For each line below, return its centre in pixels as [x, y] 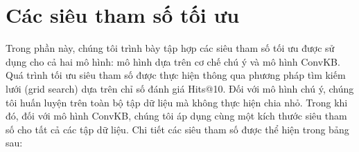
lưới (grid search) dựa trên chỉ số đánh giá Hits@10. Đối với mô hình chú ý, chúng [180, 88]
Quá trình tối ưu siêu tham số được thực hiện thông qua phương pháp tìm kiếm [176, 75]
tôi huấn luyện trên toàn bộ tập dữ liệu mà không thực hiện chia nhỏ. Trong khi [177, 102]
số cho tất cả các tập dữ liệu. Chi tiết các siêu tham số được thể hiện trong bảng [177, 129]
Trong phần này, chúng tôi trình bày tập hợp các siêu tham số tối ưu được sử [170, 48]
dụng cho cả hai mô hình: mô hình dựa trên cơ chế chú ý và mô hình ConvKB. [173, 61]
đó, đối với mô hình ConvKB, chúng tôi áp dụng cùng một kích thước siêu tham [176, 116]
